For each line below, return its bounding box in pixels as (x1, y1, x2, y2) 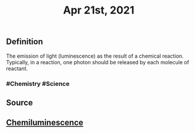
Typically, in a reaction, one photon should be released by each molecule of (6, 58, 190, 65)
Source (6, 98, 33, 108)
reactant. (6, 65, 28, 72)
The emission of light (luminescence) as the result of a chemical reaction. (6, 52, 184, 59)
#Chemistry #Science (6, 79, 70, 88)
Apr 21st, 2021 (63, 4, 135, 17)
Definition (6, 36, 43, 47)
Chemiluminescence (6, 118, 83, 128)
